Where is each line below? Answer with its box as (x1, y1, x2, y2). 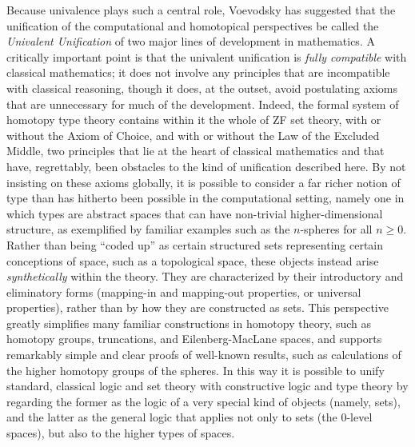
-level (346, 409, 373, 425)
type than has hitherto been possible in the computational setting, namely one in (6, 190, 405, 206)
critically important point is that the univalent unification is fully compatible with (6, 48, 407, 65)
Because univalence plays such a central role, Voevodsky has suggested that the (6, 2, 396, 18)
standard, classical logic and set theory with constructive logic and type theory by (6, 377, 409, 394)
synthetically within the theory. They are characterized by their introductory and (6, 268, 404, 285)
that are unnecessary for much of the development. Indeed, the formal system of (6, 95, 399, 112)
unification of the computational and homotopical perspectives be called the (6, 17, 379, 34)
